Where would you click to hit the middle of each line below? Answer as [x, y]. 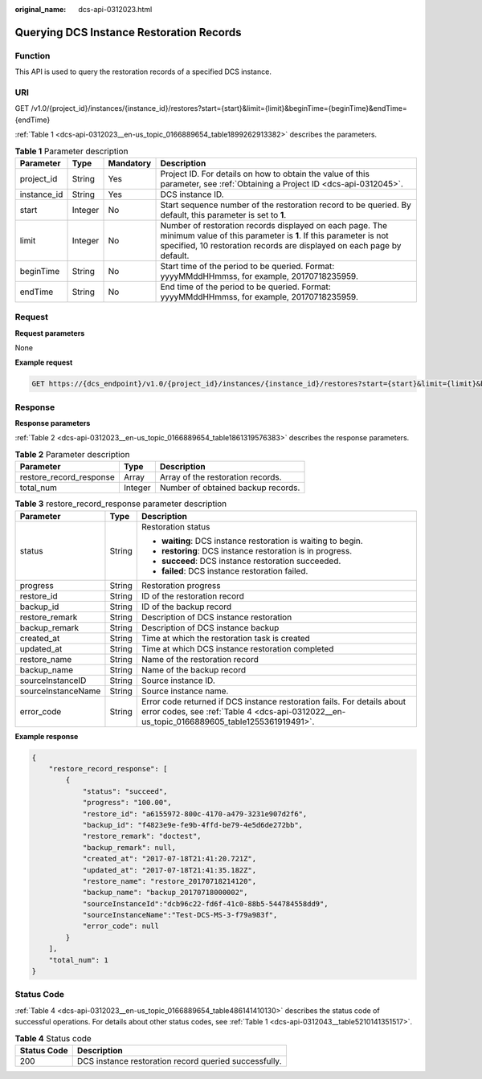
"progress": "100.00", [127, 803]
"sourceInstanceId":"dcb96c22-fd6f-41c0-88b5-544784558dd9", [205, 903]
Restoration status [176, 526]
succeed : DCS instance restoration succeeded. [251, 561]
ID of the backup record [187, 607]
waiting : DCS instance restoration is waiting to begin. [262, 541]
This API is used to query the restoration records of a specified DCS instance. [143, 72]
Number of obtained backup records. [230, 488]
